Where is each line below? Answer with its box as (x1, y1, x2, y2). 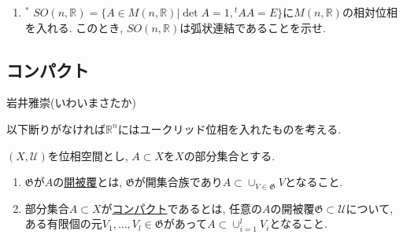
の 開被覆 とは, (53, 174, 123, 190)
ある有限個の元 (24, 215, 102, 232)
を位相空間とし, (47, 147, 128, 163)
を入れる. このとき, (24, 19, 124, 35)
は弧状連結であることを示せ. (179, 19, 327, 35)
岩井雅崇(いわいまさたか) (6, 94, 136, 111)
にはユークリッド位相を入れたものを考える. (117, 120, 342, 137)
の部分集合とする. (183, 147, 275, 163)
